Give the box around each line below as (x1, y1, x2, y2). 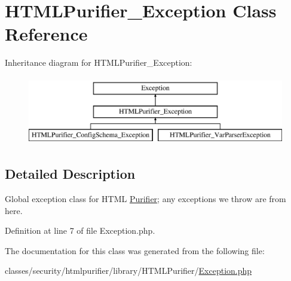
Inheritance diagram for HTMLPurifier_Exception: (5, 56, 192, 69)
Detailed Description (5, 164, 136, 183)
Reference (5, 22, 88, 46)
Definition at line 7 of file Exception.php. (5, 224, 155, 237)
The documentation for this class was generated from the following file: (5, 244, 265, 256)
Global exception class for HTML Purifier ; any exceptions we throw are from (5, 193, 286, 205)
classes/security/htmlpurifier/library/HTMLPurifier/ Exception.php (5, 264, 252, 277)
